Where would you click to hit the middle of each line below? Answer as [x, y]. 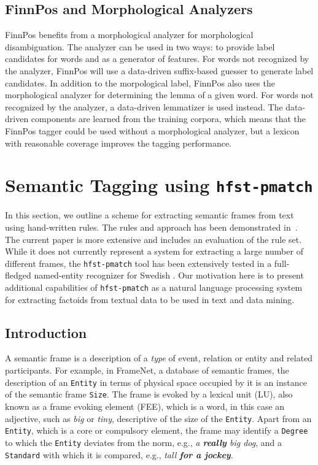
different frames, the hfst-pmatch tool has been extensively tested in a [138, 263]
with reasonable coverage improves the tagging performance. [118, 143]
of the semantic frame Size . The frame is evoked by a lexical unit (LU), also [149, 394]
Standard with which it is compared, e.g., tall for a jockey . [119, 454]
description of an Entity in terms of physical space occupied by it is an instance [156, 382]
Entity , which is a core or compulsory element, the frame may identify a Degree [157, 430]
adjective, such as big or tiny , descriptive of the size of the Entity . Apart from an [158, 418]
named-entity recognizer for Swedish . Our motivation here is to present [169, 275]
